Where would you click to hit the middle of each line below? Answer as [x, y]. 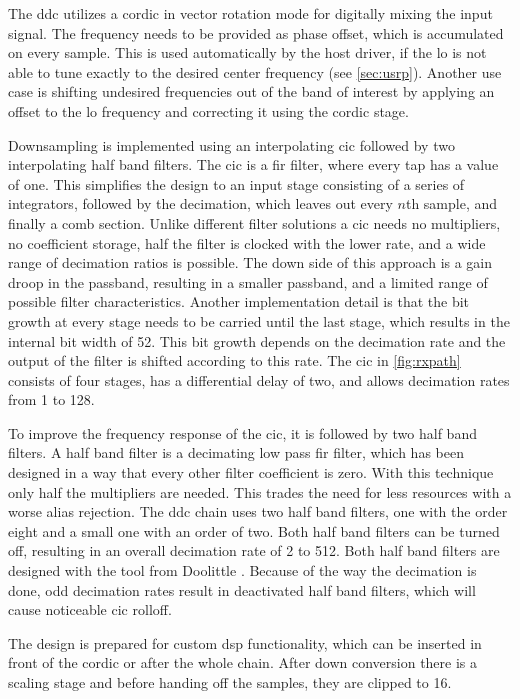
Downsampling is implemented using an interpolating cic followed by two [231, 144]
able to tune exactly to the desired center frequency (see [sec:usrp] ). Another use [255, 71]
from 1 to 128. [51, 399]
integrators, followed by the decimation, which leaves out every [200, 203]
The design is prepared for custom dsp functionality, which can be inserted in [245, 642]
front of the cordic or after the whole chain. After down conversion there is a [243, 662]
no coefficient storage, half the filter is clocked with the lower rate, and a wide [247, 242]
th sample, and [451, 203]
